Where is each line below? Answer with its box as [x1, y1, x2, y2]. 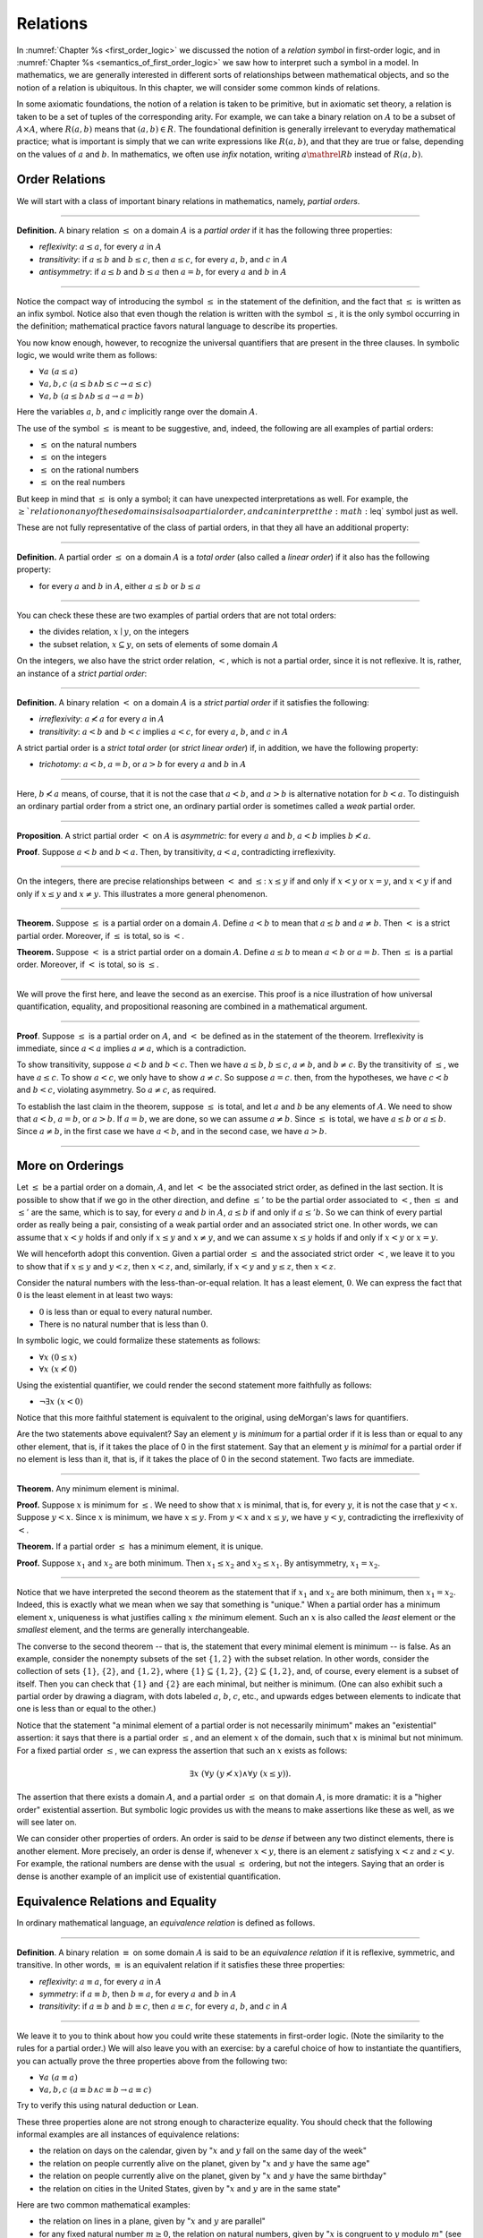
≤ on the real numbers [40, 477, 125, 488]
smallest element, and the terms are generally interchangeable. [16, 1625, 250, 1636]
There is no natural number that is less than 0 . [38, 1319, 209, 1329]
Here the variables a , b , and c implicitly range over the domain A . [16, 406, 258, 417]
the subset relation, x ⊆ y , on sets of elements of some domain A [38, 638, 279, 649]
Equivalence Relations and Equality [16, 1894, 217, 1909]
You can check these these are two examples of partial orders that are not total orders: [16, 610, 337, 620]
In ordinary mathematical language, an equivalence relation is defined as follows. [16, 1918, 316, 1928]
